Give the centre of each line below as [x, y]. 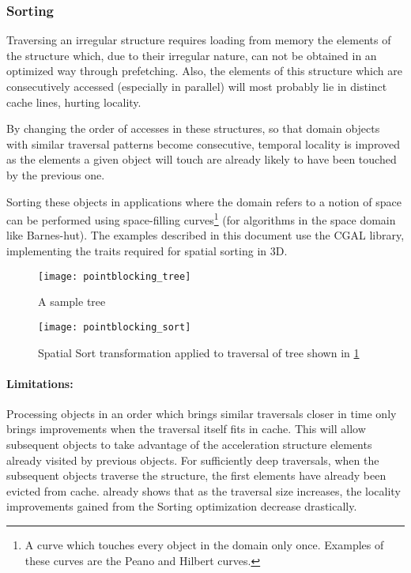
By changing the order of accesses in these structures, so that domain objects [193, 128]
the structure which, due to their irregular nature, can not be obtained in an [192, 55]
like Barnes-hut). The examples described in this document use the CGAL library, [205, 235]
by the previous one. [56, 174]
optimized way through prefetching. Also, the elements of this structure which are [204, 71]
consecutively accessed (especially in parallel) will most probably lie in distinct [197, 86]
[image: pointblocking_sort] [115, 327]
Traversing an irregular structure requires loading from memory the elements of [199, 40]
